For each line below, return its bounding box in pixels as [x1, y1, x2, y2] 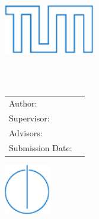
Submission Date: [9, 141, 72, 154]
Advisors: [9, 126, 43, 139]
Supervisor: [9, 111, 50, 124]
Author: [9, 97, 37, 109]
